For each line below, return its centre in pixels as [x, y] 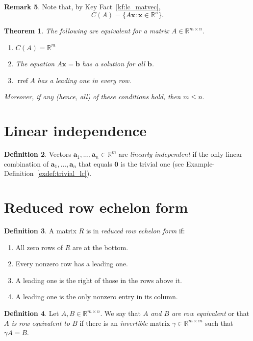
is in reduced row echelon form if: [135, 231]
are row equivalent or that [211, 313]
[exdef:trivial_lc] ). [64, 173]
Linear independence [76, 130]
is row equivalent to [41, 323]
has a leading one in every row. [84, 80]
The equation [35, 64]
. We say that [121, 313]
